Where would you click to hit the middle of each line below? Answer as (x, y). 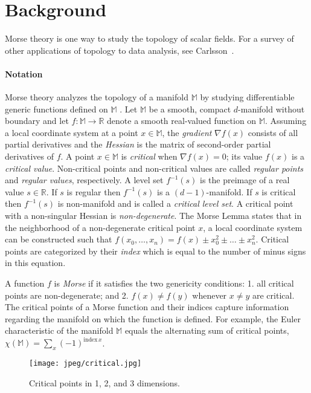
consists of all (273, 132)
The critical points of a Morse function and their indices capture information (147, 307)
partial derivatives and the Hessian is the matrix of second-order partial (138, 144)
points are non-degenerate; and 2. (67, 295)
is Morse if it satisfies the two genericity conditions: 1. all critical (174, 283)
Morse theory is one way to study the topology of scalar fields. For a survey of (149, 38)
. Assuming (286, 121)
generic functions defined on (56, 109)
